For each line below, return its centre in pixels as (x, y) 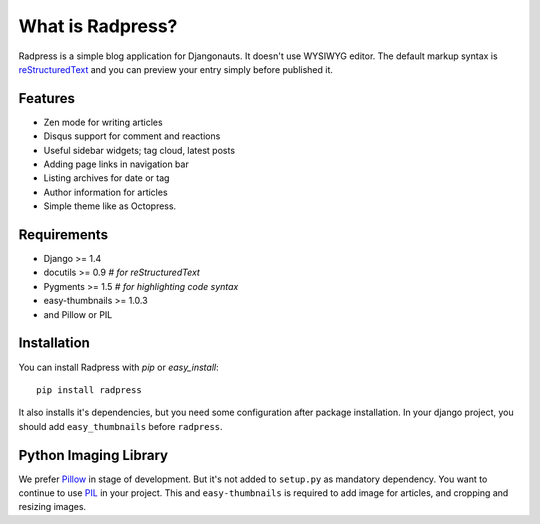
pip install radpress (89, 389)
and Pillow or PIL (78, 314)
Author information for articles (106, 192)
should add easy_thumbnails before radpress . (121, 426)
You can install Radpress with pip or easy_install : (118, 367)
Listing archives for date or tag (106, 178)
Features (46, 98)
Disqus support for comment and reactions (132, 136)
